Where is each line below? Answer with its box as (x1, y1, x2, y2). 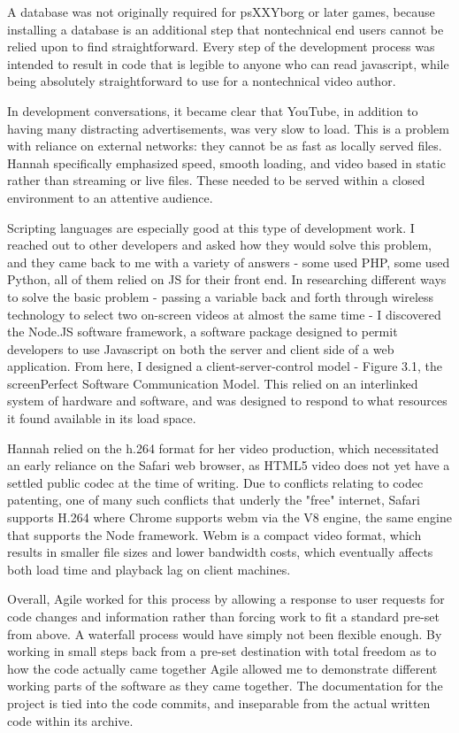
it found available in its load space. (7, 409, 196, 428)
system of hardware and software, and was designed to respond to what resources (7, 391, 448, 410)
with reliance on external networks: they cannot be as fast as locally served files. (7, 136, 442, 155)
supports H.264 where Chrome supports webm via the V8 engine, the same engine (7, 508, 452, 527)
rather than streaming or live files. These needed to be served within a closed (7, 171, 425, 189)
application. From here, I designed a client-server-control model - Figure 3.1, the (7, 357, 442, 375)
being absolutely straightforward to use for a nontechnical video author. (7, 72, 396, 90)
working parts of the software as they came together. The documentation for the (7, 676, 443, 695)
